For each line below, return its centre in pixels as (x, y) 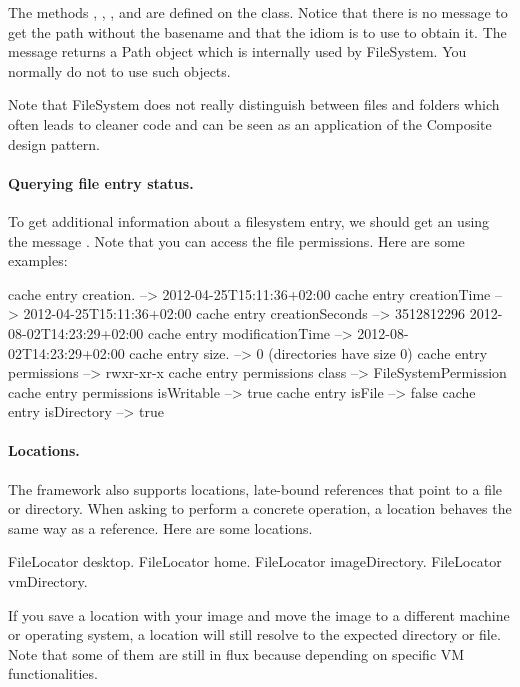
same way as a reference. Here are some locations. (160, 527)
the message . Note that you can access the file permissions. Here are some (236, 240)
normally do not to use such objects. (119, 70)
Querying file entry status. (101, 182)
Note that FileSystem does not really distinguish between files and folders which (254, 104)
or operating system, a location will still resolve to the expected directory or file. (254, 634)
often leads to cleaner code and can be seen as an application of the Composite (250, 123)
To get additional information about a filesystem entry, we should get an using (249, 220)
